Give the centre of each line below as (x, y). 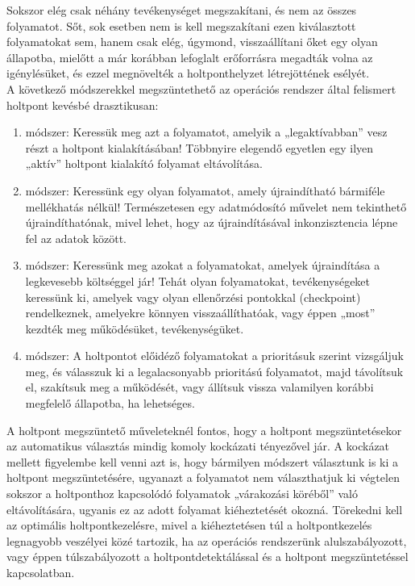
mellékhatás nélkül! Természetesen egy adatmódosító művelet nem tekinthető (216, 206)
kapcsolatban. (41, 572)
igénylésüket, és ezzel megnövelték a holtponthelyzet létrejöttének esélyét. (188, 73)
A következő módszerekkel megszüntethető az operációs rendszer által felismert (201, 88)
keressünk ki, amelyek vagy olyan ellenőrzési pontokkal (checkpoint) (193, 297)
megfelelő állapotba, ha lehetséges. (110, 403)
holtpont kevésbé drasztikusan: (83, 105)
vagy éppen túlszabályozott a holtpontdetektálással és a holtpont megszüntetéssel (207, 557)
